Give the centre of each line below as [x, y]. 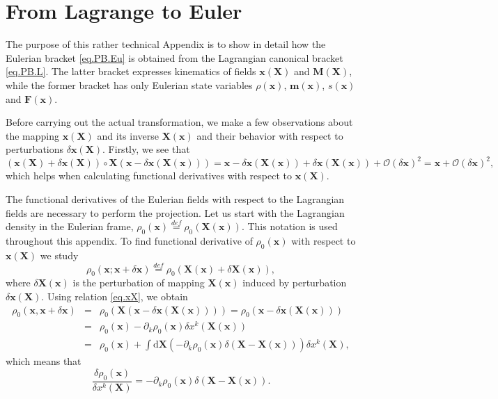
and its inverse [128, 135]
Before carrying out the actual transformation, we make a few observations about [179, 122]
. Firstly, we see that [146, 149]
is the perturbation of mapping [139, 283]
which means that [44, 361]
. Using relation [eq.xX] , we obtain [115, 296]
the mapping [33, 135]
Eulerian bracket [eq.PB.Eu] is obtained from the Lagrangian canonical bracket [174, 57]
